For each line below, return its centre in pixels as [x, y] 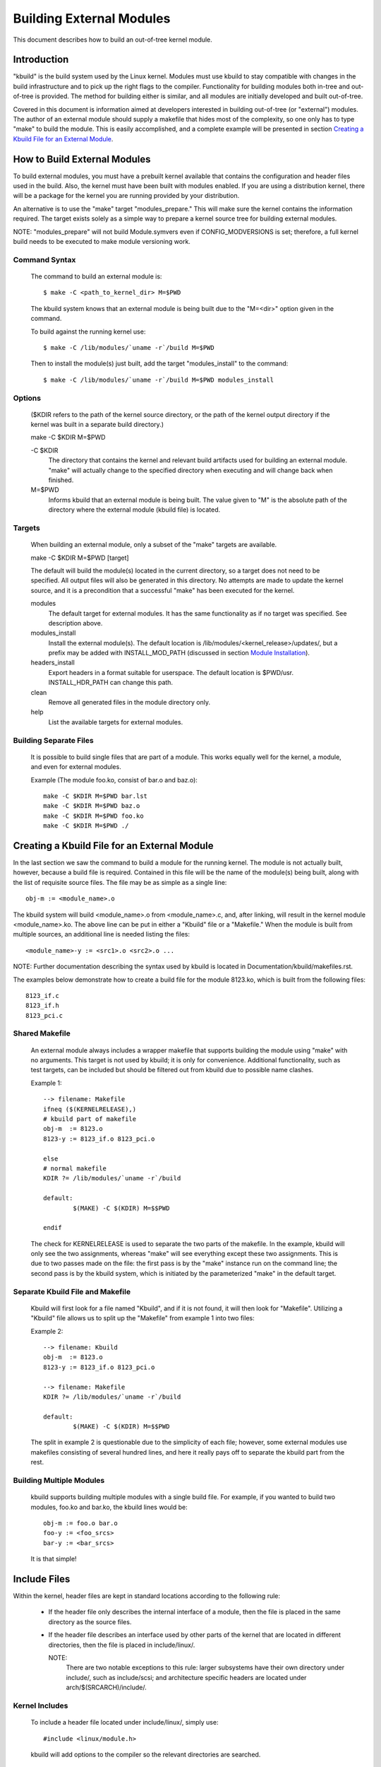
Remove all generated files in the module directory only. [129, 703]
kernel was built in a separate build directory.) [97, 425]
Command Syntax [44, 259]
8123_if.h [42, 1006]
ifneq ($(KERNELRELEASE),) [90, 1109]
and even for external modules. [76, 767]
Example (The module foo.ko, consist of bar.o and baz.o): [114, 780]
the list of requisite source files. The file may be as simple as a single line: [120, 882]
